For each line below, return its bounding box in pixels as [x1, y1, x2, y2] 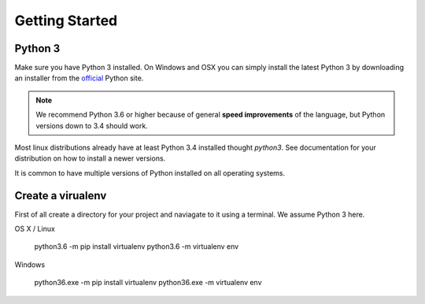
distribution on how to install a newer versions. [14, 154, 166, 163]
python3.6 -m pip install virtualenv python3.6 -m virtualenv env [34, 242, 239, 251]
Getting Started [14, 12, 118, 29]
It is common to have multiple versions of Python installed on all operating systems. [14, 168, 286, 177]
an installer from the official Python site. [14, 73, 144, 83]
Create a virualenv [14, 189, 107, 202]
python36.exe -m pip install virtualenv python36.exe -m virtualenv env [34, 278, 263, 287]
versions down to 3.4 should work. [35, 120, 149, 130]
